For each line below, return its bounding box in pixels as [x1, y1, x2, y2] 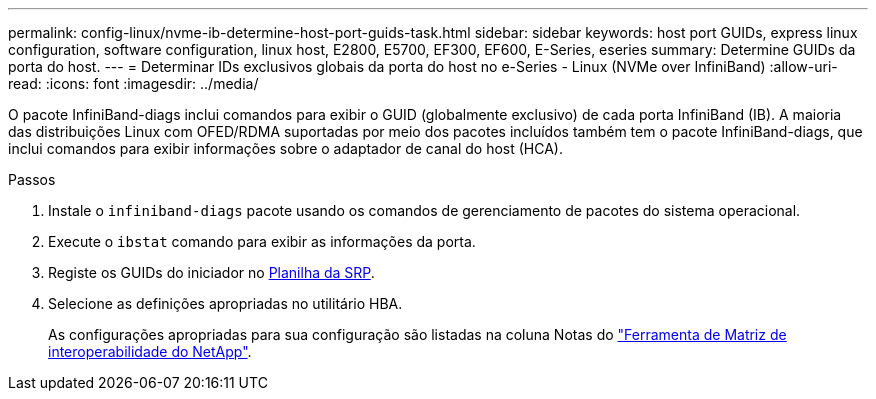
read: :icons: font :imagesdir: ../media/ [8, 75, 259, 92]
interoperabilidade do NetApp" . [48, 343, 252, 360]
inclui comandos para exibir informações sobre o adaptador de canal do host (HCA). [8, 140, 564, 157]
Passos [8, 171, 56, 188]
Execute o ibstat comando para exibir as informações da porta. [48, 233, 476, 250]
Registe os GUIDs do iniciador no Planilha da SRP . [48, 264, 375, 281]
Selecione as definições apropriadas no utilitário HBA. [48, 295, 403, 312]
